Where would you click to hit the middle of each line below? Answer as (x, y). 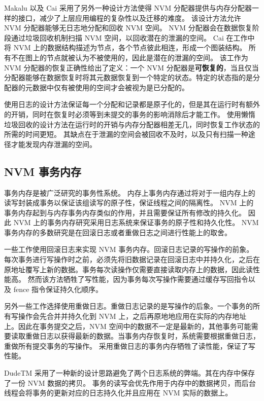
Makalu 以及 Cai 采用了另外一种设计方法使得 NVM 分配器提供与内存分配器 (128, 8)
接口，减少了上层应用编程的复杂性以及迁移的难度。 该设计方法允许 (129, 17)
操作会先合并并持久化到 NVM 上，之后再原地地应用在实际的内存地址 (132, 316)
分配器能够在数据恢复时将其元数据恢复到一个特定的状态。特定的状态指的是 (128, 77)
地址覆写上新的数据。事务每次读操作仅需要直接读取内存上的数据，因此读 (132, 269)
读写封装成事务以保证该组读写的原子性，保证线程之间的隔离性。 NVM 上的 (129, 203)
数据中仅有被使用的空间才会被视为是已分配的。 (110, 87)
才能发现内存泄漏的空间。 (54, 144)
